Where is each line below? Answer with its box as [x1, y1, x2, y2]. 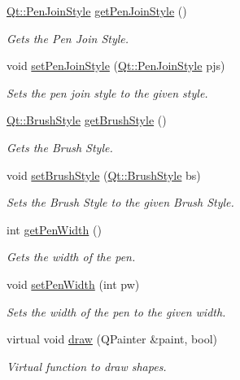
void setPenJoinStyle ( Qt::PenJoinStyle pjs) [7, 57, 225, 74]
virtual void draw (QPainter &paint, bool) [7, 330, 218, 347]
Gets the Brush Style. [7, 138, 113, 155]
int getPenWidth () [7, 221, 102, 238]
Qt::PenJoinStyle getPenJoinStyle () [7, 2, 187, 19]
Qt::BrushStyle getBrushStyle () [7, 111, 167, 129]
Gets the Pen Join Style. [7, 29, 129, 46]
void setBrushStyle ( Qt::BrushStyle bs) [7, 166, 201, 183]
